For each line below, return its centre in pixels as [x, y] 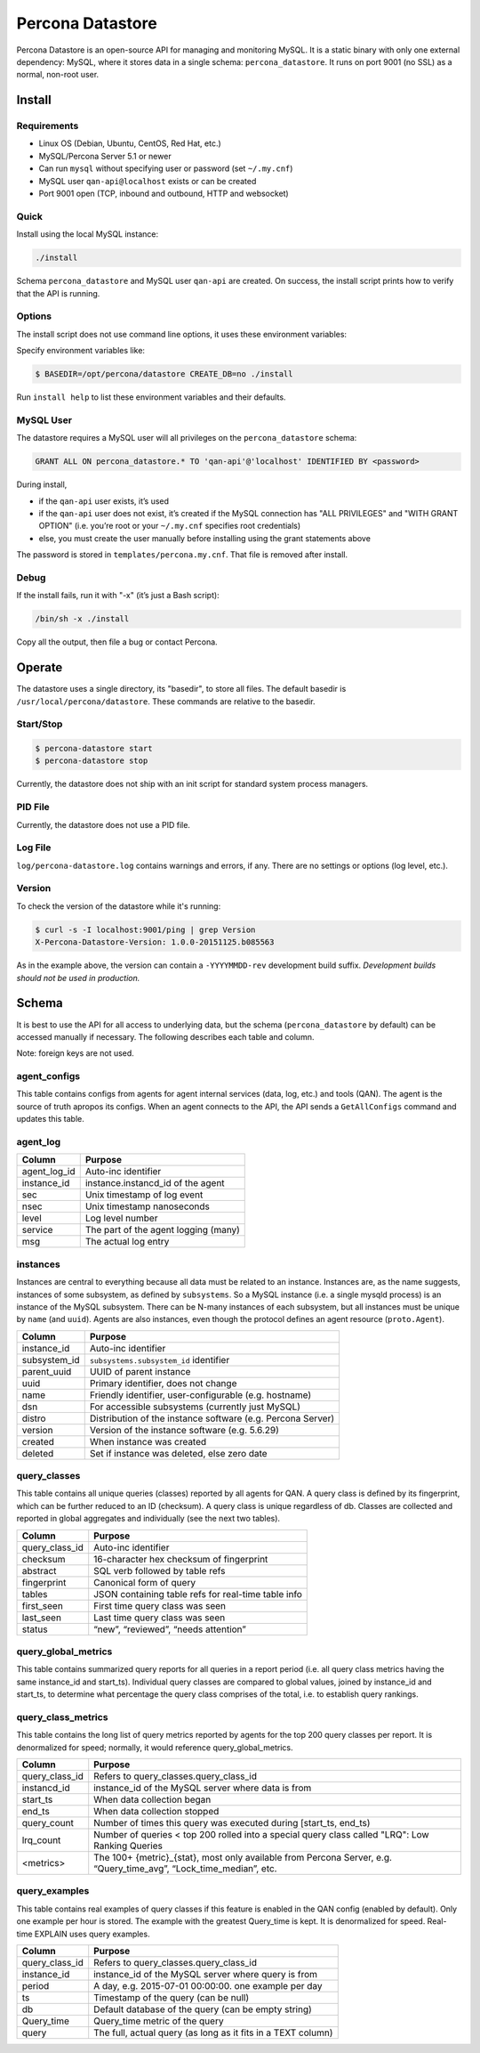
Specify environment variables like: [81, 351]
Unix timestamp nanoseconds [148, 1206]
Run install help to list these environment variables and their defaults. [151, 397]
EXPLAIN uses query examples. [92, 1934]
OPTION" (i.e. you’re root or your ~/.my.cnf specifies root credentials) [170, 526]
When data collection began [152, 1800]
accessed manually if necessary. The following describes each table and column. [165, 1036]
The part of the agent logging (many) [162, 1230]
